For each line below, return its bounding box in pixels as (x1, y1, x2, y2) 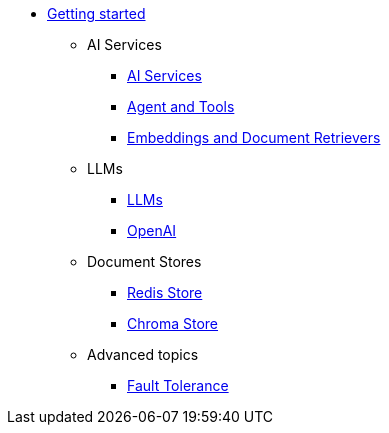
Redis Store (127, 284, 203, 301)
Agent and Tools (127, 98, 235, 115)
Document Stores (87, 253, 202, 270)
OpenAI (127, 222, 177, 239)
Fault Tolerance (127, 377, 229, 394)
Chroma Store (127, 315, 219, 332)
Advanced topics (87, 346, 199, 363)
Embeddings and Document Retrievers (127, 129, 381, 146)
